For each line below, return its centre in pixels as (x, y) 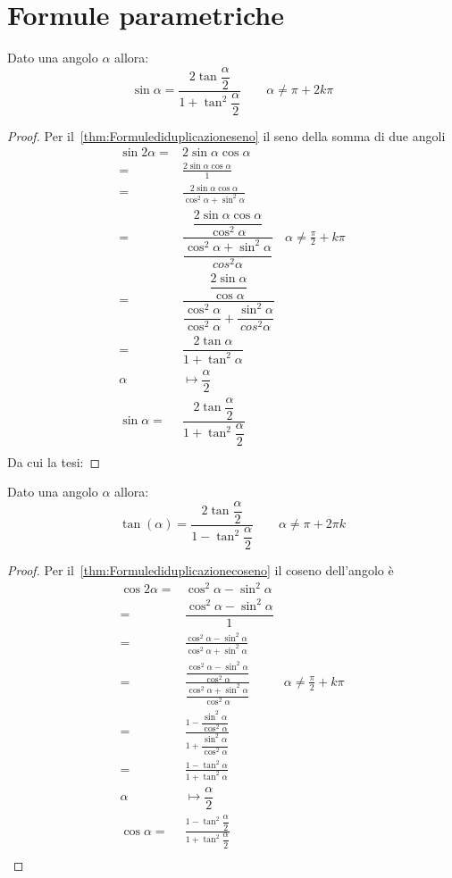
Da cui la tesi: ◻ (54, 461)
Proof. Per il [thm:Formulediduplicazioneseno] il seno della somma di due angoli (226, 135)
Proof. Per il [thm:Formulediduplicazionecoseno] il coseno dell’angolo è (201, 569)
